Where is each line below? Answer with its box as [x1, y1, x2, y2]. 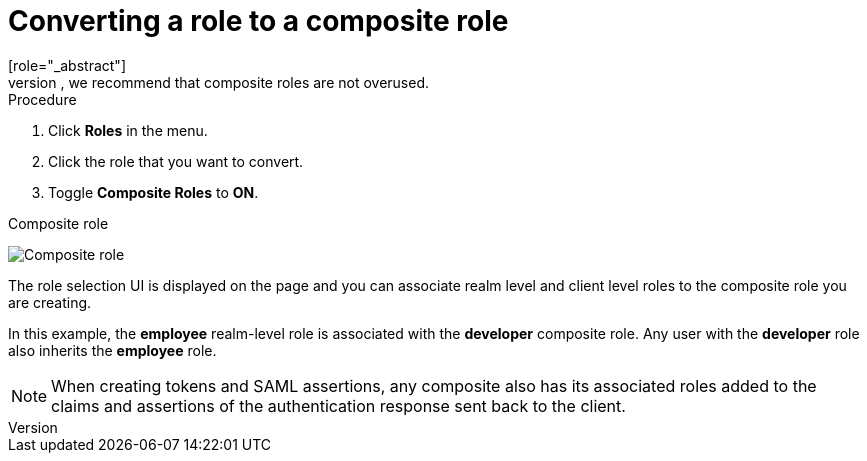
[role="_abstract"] [8, 56, 127, 74]
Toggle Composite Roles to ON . [48, 183, 259, 201]
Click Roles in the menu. [48, 121, 208, 139]
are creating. [8, 293, 92, 311]
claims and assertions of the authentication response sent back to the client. [51, 395, 626, 416]
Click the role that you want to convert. [48, 152, 304, 170]
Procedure [8, 90, 77, 108]
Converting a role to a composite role [8, 4, 509, 38]
